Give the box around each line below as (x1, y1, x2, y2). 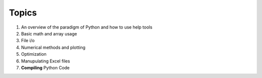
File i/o (21, 38, 35, 44)
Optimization (21, 51, 47, 57)
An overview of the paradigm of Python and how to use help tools (21, 24, 153, 30)
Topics (9, 7, 37, 18)
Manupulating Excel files (21, 58, 70, 64)
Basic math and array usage (21, 31, 77, 36)
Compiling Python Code (21, 64, 70, 70)
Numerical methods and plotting (21, 44, 86, 50)
